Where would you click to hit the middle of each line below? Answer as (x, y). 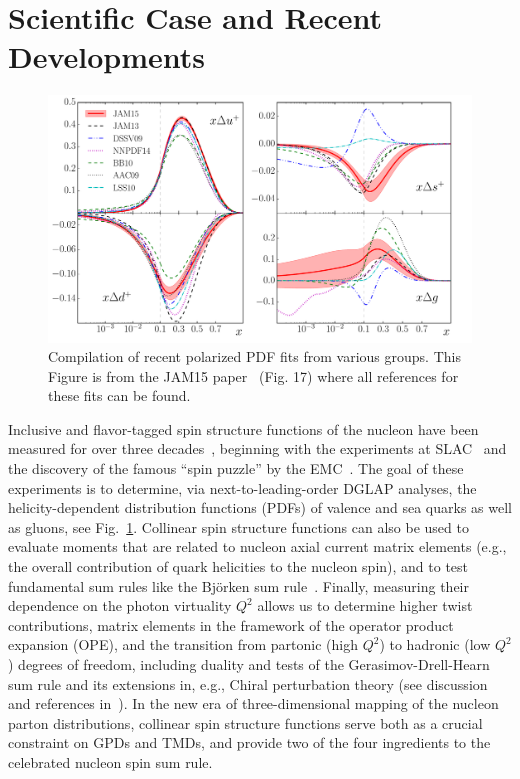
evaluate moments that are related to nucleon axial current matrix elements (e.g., (257, 546)
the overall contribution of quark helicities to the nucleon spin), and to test (238, 566)
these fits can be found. (119, 395)
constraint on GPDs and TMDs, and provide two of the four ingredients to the (249, 742)
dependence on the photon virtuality (120, 605)
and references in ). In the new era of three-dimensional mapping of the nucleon (253, 703)
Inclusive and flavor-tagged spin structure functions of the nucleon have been (243, 428)
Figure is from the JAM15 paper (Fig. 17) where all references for (253, 375)
